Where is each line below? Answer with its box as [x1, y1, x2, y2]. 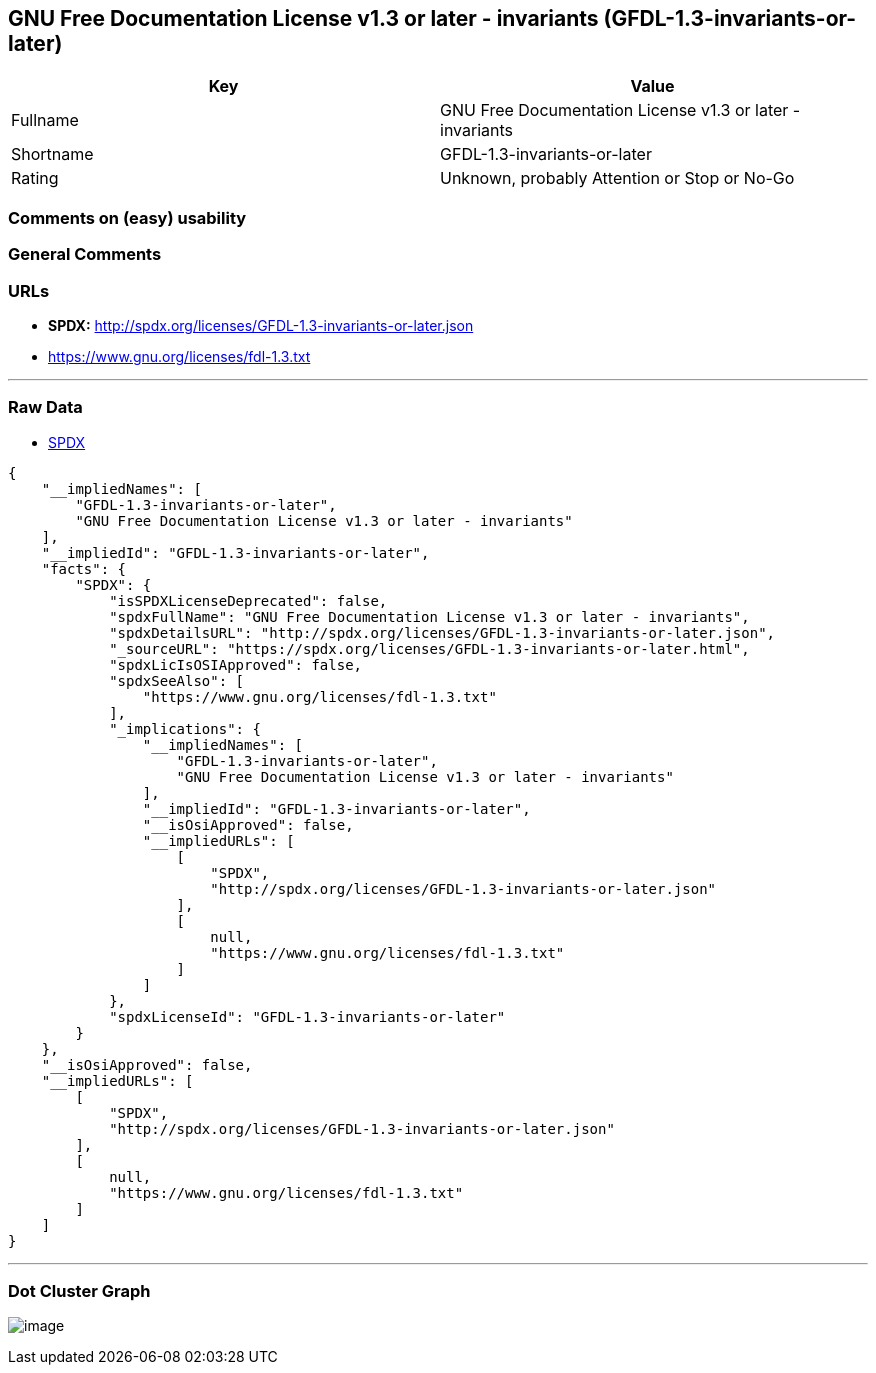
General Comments [8, 244, 162, 265]
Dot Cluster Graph [8, 1281, 151, 1302]
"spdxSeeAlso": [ [109, 672, 245, 689]
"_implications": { [109, 720, 261, 737]
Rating [11, 168, 59, 189]
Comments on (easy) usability [8, 207, 247, 228]
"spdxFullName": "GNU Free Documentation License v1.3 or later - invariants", [109, 608, 750, 625]
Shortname [11, 144, 94, 165]
